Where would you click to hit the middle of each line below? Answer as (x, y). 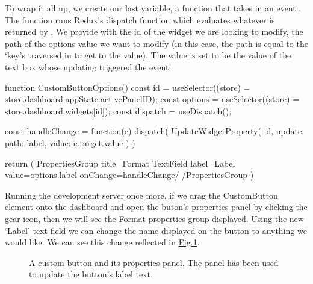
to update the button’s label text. (91, 274)
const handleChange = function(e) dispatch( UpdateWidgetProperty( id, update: (155, 131)
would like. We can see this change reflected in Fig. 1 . (102, 242)
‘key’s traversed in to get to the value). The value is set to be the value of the (148, 55)
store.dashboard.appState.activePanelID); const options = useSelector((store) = (152, 99)
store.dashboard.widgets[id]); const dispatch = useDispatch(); (118, 110)
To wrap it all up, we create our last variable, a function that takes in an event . (153, 8)
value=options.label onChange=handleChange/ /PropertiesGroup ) (129, 175)
